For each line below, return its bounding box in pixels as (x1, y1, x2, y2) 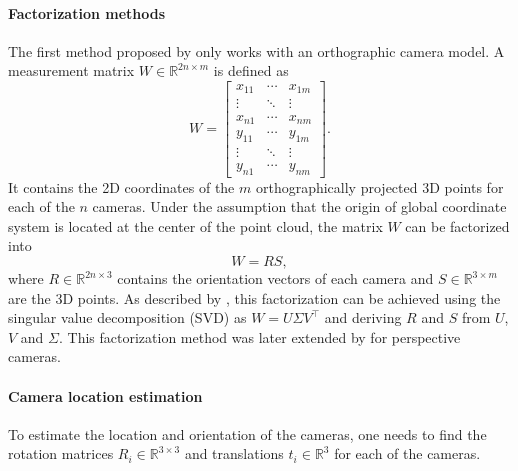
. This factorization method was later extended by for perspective (59, 326, 461, 347)
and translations (184, 443, 284, 464)
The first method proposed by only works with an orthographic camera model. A (8, 40, 505, 61)
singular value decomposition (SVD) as (8, 307, 247, 328)
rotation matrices (8, 443, 114, 464)
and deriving (324, 307, 402, 328)
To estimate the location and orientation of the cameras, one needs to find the (8, 423, 487, 444)
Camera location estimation (8, 385, 203, 406)
